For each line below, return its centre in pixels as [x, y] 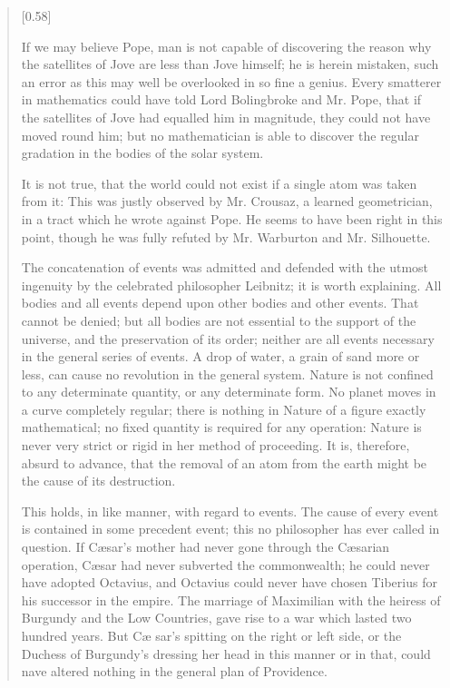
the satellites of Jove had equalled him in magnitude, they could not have [226, 117]
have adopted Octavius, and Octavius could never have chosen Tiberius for [229, 582]
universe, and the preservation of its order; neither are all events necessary [228, 338]
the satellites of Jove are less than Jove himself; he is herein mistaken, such [230, 64]
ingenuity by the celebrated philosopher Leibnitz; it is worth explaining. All [231, 285]
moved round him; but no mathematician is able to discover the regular [220, 135]
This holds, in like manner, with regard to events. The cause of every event [230, 511]
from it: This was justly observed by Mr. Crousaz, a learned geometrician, [227, 201]
